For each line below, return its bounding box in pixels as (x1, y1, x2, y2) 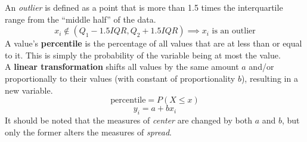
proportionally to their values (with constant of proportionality (5, 72, 235, 84)
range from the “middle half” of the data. (5, 13, 156, 25)
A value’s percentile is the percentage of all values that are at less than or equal (5, 37, 302, 50)
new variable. (5, 84, 53, 96)
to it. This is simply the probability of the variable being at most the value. (5, 48, 281, 61)
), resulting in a (241, 72, 298, 84)
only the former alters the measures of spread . (5, 125, 172, 138)
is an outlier (212, 27, 256, 36)
